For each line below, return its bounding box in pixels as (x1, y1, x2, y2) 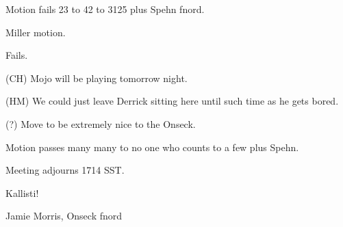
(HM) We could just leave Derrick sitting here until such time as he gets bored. (5, 94, 339, 108)
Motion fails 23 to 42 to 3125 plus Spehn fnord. (5, 2, 205, 16)
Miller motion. (5, 25, 66, 39)
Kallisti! (5, 185, 39, 200)
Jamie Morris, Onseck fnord (5, 209, 123, 223)
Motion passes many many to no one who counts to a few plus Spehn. (5, 139, 299, 154)
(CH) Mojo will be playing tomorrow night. (5, 70, 188, 85)
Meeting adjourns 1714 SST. (5, 163, 125, 177)
